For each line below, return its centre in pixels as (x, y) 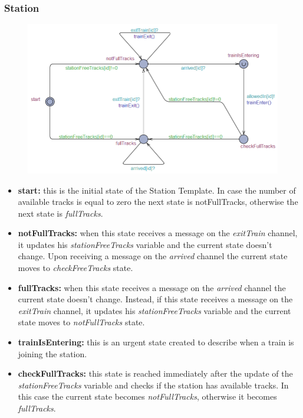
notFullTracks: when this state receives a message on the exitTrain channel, (158, 233)
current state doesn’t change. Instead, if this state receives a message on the (155, 299)
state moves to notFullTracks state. (81, 322)
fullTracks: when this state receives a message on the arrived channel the (152, 287)
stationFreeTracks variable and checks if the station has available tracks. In (153, 385)
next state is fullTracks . (60, 213)
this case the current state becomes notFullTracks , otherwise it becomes (147, 396)
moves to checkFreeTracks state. (75, 268)
